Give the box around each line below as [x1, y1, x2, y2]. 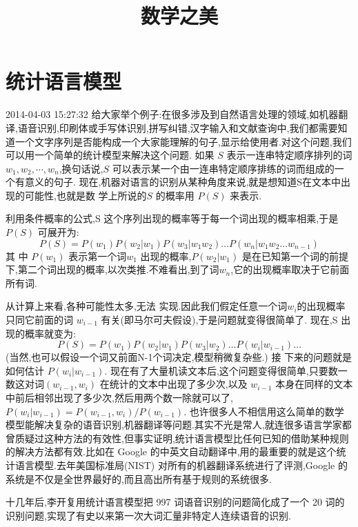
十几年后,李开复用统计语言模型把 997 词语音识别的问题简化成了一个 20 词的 [6, 495, 345, 509]
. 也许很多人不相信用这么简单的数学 [183, 404, 344, 418]
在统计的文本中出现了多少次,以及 [99, 377, 248, 391]
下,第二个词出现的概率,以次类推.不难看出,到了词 [6, 262, 219, 277]
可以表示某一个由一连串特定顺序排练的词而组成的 [112, 161, 335, 175]
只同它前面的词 [6, 312, 73, 327]
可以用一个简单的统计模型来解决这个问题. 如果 [6, 148, 215, 162]
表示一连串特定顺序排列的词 [226, 148, 352, 162]
